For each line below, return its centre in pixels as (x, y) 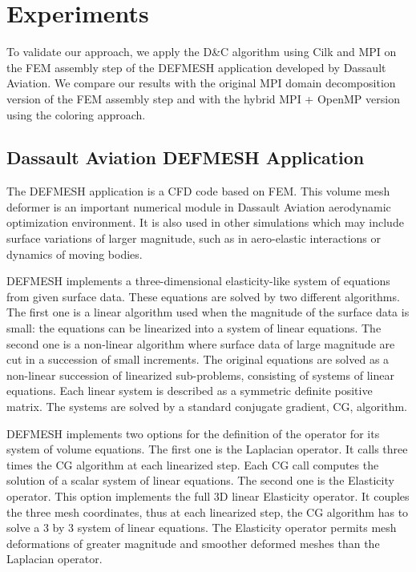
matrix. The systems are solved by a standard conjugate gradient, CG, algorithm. (207, 407)
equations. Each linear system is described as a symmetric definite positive (190, 391)
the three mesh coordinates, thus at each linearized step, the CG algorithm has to (208, 512)
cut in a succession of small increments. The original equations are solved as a (198, 359)
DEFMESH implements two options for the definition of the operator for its (193, 433)
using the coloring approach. (76, 114)
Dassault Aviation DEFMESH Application (186, 157)
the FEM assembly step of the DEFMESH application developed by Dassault (196, 67)
